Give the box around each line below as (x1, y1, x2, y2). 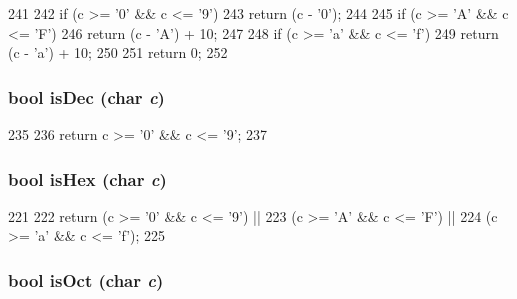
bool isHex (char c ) (8, 166, 167, 191)
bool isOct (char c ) (8, 267, 164, 292)
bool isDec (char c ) (8, 84, 165, 109)
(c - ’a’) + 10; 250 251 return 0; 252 (8, 42, 228, 63)
